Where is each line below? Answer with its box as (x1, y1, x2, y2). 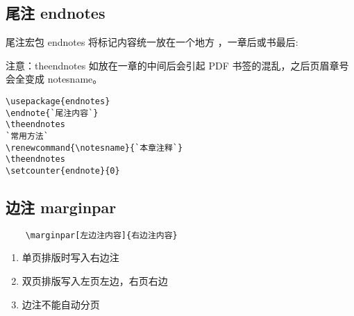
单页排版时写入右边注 (22, 250, 119, 265)
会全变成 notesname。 (6, 72, 103, 86)
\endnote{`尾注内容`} (6, 108, 99, 118)
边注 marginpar (6, 196, 117, 217)
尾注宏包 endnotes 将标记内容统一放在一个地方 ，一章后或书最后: (6, 35, 298, 49)
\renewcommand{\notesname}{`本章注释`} (6, 142, 183, 153)
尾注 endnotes (6, 2, 106, 24)
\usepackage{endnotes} (6, 96, 110, 106)
